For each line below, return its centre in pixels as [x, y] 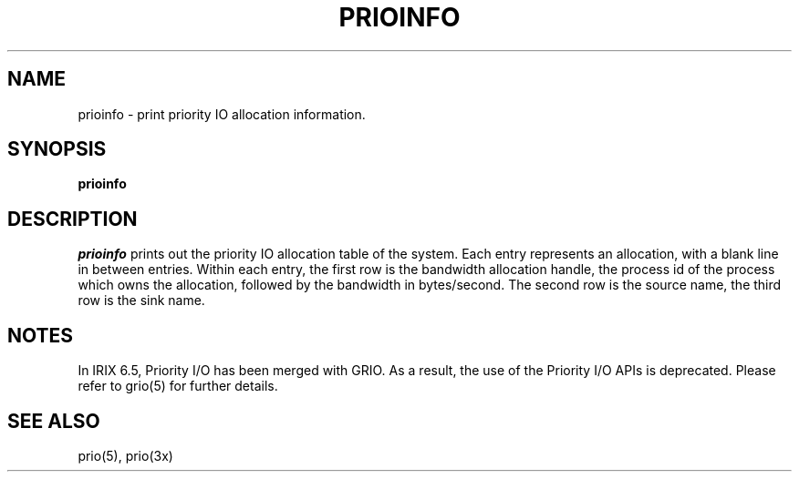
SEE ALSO [54, 421]
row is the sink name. [141, 301]
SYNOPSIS [57, 149]
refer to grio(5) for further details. [178, 386]
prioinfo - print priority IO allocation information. [222, 114]
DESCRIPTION [73, 219]
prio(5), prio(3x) [125, 455]
